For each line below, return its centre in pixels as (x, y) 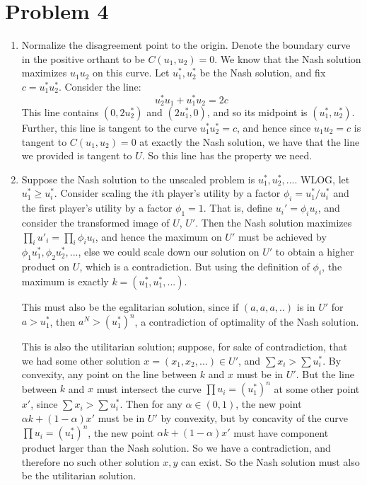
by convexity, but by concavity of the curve (254, 417)
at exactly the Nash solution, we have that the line (250, 141)
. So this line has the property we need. (227, 155)
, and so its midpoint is (257, 112)
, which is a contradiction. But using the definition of (194, 267)
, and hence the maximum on (158, 236)
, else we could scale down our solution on (169, 252)
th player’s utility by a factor (217, 193)
